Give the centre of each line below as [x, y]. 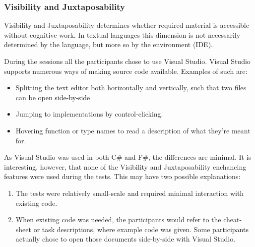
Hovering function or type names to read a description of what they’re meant [133, 130]
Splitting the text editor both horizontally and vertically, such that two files [131, 88]
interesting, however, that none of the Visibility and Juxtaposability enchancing [125, 166]
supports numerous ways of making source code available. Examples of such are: [126, 71]
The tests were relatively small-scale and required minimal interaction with [130, 193]
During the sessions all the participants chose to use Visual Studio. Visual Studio [127, 61]
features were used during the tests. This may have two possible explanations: [122, 176]
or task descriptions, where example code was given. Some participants [141, 229]
